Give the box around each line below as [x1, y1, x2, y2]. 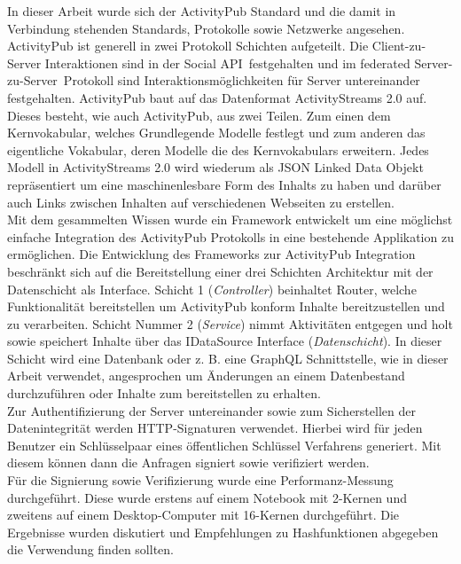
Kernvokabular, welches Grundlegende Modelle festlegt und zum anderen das [7, 123, 426, 142]
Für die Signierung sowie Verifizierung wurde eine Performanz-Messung [7, 471, 394, 490]
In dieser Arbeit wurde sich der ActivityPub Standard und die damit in [7, 2, 396, 20]
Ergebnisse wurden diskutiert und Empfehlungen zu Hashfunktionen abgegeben [7, 522, 439, 541]
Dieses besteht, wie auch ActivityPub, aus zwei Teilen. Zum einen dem [7, 106, 391, 124]
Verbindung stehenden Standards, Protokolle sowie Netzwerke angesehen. [7, 19, 405, 37]
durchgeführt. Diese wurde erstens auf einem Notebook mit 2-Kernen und [7, 488, 407, 506]
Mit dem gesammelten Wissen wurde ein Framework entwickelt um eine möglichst [7, 210, 453, 229]
